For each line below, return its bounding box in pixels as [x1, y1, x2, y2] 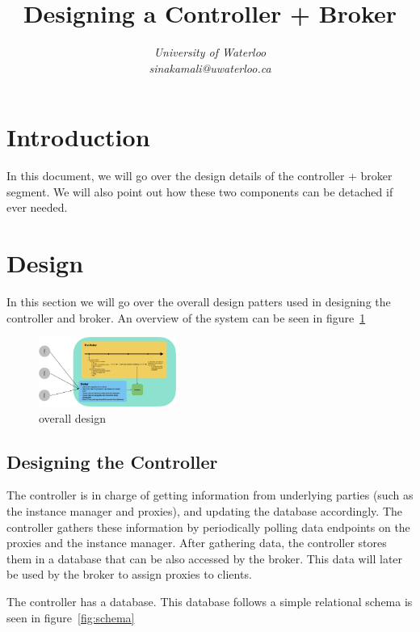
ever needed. [6, 199, 68, 216]
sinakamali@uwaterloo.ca [149, 59, 271, 76]
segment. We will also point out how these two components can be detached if [6, 183, 393, 200]
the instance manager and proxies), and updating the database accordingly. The [6, 502, 402, 519]
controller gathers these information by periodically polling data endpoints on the [6, 518, 410, 535]
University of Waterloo [153, 44, 267, 61]
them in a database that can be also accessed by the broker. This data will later [6, 550, 403, 567]
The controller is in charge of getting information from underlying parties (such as [6, 487, 414, 503]
